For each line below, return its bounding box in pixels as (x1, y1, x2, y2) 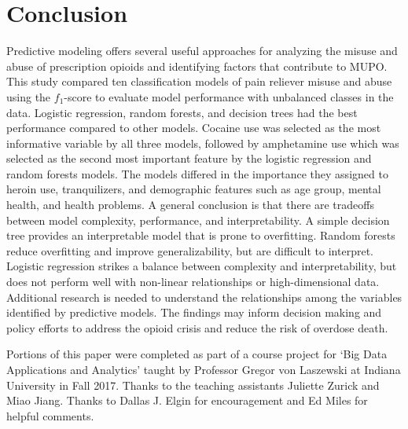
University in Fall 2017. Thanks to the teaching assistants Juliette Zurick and (6, 376, 380, 393)
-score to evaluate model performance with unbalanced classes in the (64, 88, 394, 104)
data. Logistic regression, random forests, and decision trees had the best (6, 104, 358, 120)
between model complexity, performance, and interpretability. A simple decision (6, 211, 390, 228)
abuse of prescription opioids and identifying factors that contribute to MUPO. (6, 57, 388, 74)
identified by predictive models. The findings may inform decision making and (6, 304, 382, 321)
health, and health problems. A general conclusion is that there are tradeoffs (6, 196, 374, 213)
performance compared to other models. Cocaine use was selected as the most (6, 119, 381, 136)
